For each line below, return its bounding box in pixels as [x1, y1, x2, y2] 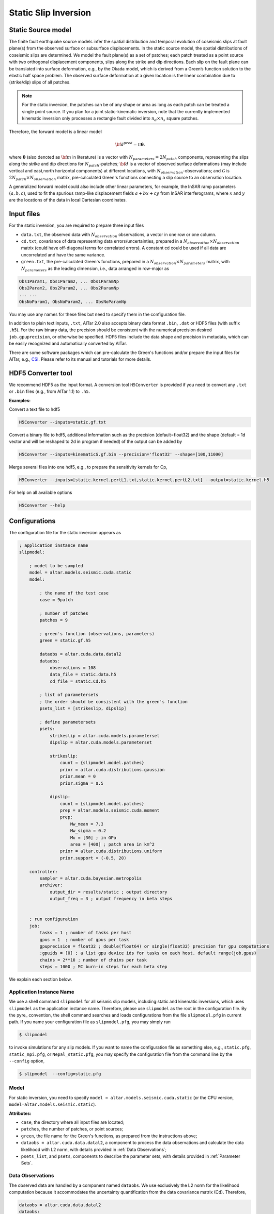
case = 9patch [39, 597, 73, 602]
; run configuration [29, 916, 78, 922]
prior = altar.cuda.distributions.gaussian [60, 767, 165, 772]
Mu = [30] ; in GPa [70, 835, 116, 840]
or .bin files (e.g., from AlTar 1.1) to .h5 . [9, 388, 90, 394]
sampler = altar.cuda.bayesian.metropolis [39, 876, 142, 881]
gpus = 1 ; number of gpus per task [39, 937, 129, 942]
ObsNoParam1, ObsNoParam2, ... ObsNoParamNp [19, 299, 127, 304]
